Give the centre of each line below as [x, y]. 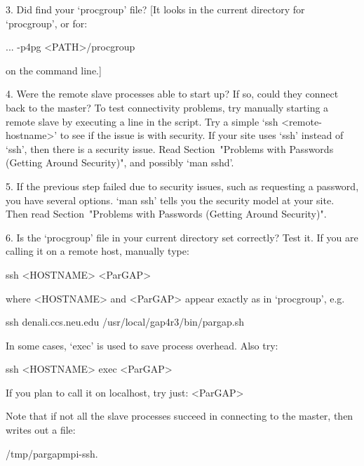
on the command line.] [54, 70]
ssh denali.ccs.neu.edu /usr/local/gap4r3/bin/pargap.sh [125, 322]
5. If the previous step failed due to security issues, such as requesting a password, [182, 186]
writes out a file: [41, 430]
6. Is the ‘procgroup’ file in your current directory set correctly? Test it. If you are [182, 237]
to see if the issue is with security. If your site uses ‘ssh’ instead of [202, 135]
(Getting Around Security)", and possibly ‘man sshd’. [120, 162]
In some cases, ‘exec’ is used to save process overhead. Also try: [142, 345]
